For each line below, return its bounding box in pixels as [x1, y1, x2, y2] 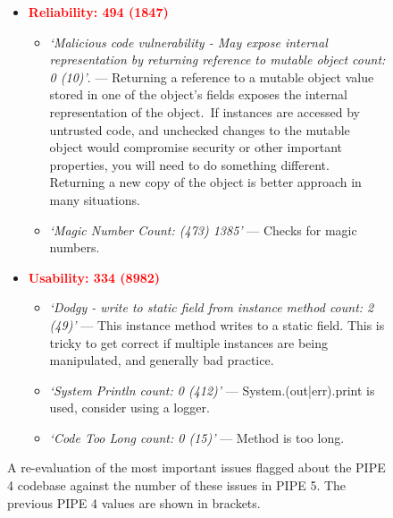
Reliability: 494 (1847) [28, 3, 169, 21]
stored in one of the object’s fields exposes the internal [49, 85, 347, 104]
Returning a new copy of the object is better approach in [49, 173, 362, 191]
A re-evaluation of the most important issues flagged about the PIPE [7, 458, 386, 477]
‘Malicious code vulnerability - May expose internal [49, 32, 328, 51]
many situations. [49, 190, 140, 208]
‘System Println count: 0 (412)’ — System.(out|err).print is [49, 380, 375, 399]
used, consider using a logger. [49, 398, 210, 417]
